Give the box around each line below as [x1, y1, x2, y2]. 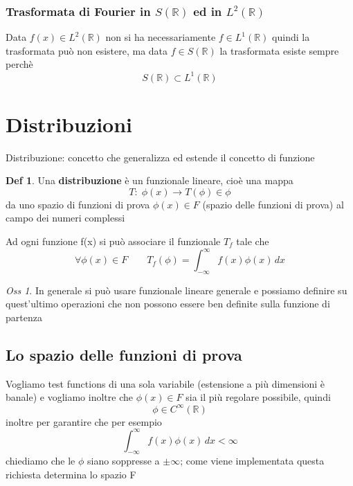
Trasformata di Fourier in [6, 2, 151, 19]
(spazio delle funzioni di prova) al [202, 197, 344, 211]
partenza [6, 310, 42, 325]
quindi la [272, 30, 310, 44]
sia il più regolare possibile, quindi [185, 390, 331, 404]
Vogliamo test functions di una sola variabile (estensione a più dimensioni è [6, 376, 325, 390]
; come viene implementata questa [180, 453, 325, 468]
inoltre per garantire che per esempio [6, 414, 162, 429]
